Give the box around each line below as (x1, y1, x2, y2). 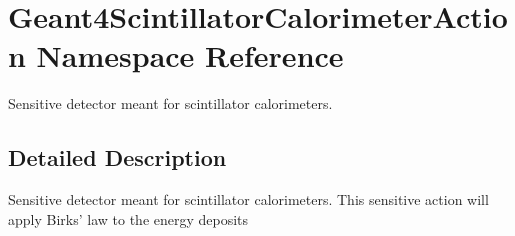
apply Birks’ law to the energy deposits (8, 208, 249, 229)
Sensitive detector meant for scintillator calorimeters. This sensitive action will (8, 189, 489, 210)
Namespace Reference (36, 35, 344, 76)
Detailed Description (8, 142, 227, 173)
